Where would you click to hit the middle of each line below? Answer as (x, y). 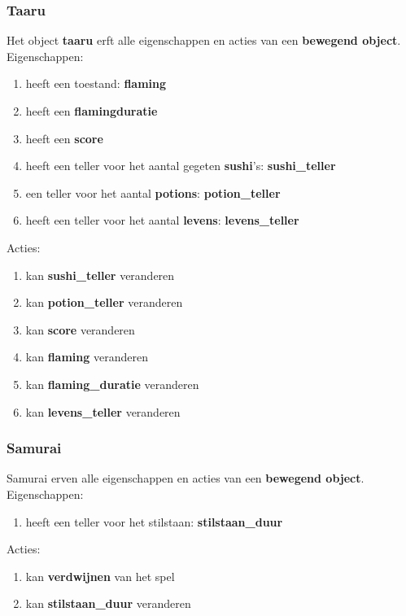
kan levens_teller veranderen (103, 411)
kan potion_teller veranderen (104, 302)
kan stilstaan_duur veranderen (108, 603)
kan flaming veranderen (87, 357)
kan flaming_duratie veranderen (112, 384)
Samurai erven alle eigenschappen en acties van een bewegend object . (186, 478)
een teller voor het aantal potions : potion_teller (153, 192)
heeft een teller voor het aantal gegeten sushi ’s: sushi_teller (181, 166)
